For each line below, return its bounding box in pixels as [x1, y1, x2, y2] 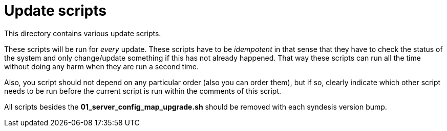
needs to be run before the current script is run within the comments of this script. [4, 86, 282, 95]
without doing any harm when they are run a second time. [4, 62, 199, 71]
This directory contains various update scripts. [4, 29, 161, 38]
